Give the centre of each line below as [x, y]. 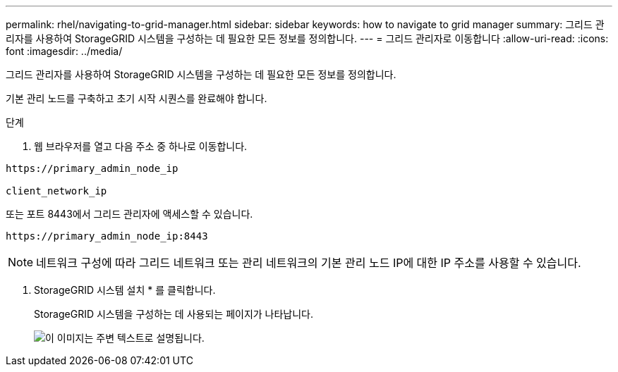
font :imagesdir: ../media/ [64, 51]
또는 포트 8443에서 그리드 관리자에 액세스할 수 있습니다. [129, 214]
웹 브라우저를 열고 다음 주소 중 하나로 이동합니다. [141, 146]
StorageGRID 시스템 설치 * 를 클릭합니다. [125, 290]
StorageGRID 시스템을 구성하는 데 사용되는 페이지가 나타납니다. [174, 314]
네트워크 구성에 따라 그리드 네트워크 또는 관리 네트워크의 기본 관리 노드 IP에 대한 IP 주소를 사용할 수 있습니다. [309, 263]
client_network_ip [56, 191]
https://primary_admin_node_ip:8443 [107, 236]
